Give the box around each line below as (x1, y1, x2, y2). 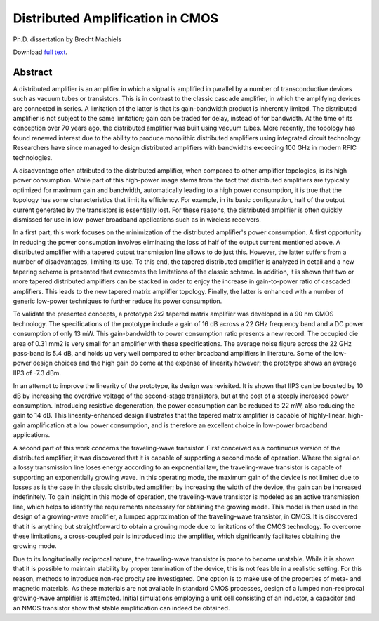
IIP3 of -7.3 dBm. (13, 368, 62, 377)
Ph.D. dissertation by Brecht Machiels (13, 35, 122, 44)
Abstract (13, 66, 53, 78)
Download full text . (13, 48, 68, 56)
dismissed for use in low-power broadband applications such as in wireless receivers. (13, 215, 261, 224)
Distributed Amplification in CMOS (13, 11, 219, 26)
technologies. (13, 153, 53, 161)
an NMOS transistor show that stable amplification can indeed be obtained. (13, 603, 230, 612)
